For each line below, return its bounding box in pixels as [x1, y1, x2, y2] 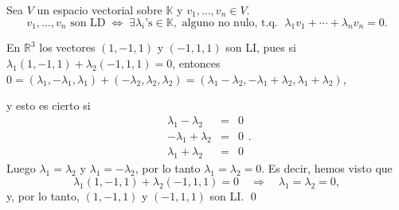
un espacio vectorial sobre [37, 2, 162, 17]
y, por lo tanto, [6, 187, 80, 204]
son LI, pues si [225, 39, 296, 56]
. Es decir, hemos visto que [261, 160, 393, 177]
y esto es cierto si [6, 97, 91, 114]
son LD [70, 17, 106, 29]
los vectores [39, 39, 96, 56]
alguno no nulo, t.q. [182, 17, 278, 29]
